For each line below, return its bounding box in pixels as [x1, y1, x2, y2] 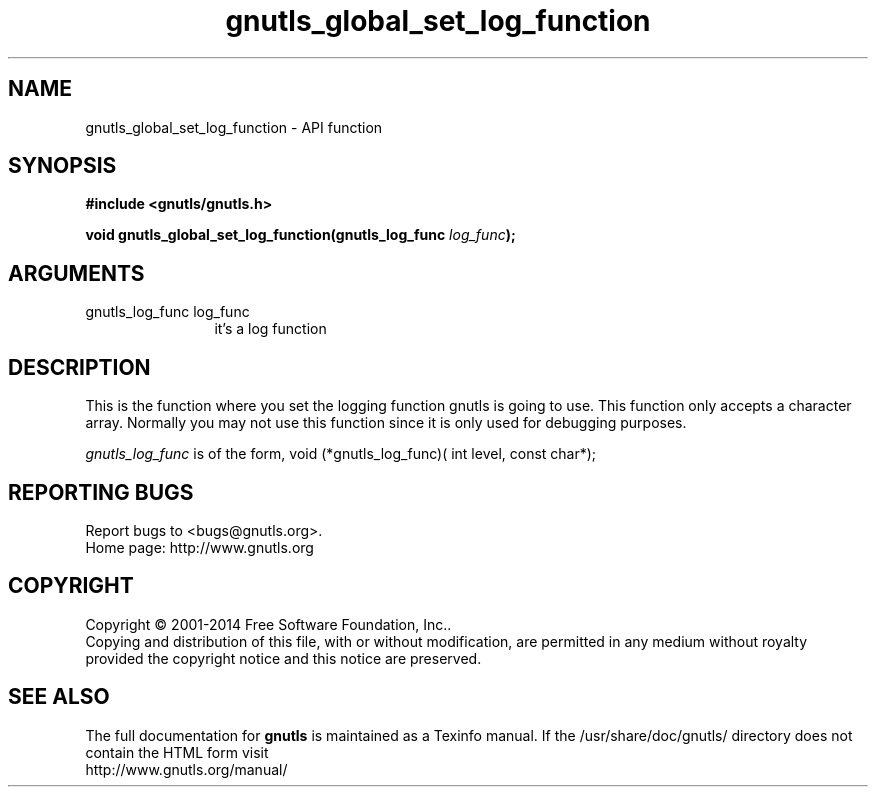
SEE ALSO [8, 684, 110, 710]
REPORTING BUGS [8, 479, 194, 505]
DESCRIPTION [8, 354, 151, 380]
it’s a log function [214, 320, 327, 338]
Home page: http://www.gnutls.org [85, 538, 314, 556]
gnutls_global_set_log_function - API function [85, 118, 383, 136]
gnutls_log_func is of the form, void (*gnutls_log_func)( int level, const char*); [85, 445, 597, 463]
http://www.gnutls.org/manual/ [85, 760, 288, 778]
